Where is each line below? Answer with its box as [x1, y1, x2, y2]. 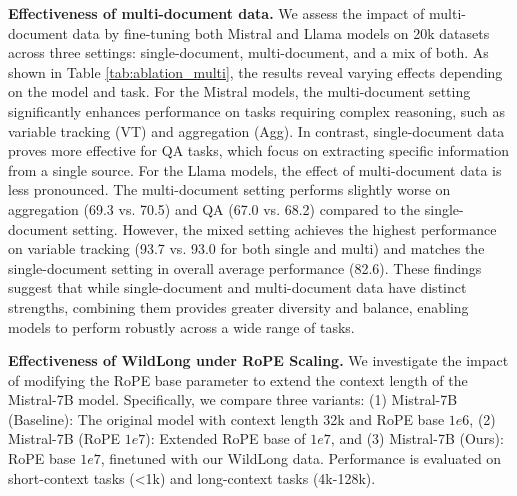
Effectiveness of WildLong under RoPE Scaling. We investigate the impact [8, 350, 509, 371]
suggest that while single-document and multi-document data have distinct [8, 277, 467, 298]
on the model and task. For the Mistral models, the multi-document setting [8, 81, 471, 102]
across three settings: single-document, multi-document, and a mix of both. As [8, 42, 489, 63]
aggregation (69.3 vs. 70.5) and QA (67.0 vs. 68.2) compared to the [8, 198, 421, 219]
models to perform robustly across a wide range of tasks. [8, 316, 355, 337]
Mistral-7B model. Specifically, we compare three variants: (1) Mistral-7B [8, 389, 458, 410]
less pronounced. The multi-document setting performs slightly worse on [8, 179, 451, 200]
